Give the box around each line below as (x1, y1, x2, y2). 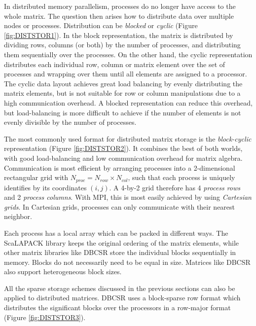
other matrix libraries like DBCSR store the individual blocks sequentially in (4, 247, 236, 257)
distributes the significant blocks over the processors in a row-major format (4, 302, 231, 313)
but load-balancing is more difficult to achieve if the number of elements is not (4, 107, 241, 117)
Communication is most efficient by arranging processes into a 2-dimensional (4, 162, 235, 173)
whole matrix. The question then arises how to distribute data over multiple (4, 10, 234, 21)
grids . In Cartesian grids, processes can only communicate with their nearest (4, 201, 235, 212)
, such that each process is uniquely (128, 172, 235, 182)
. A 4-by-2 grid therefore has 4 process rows (109, 182, 241, 192)
